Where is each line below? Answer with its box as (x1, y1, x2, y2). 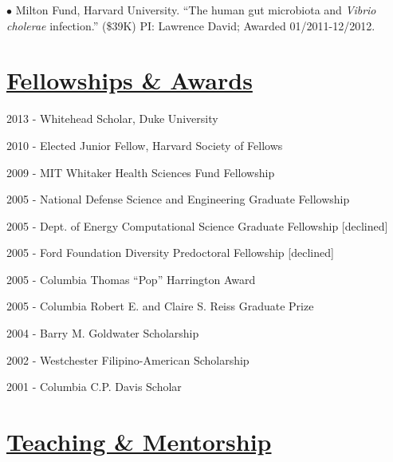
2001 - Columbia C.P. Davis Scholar (6, 378, 182, 395)
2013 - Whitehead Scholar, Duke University (6, 110, 218, 127)
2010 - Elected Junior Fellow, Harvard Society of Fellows (6, 136, 283, 153)
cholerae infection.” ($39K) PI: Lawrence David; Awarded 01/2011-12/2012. (6, 17, 375, 34)
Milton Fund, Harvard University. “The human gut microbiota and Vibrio (15, 2, 376, 18)
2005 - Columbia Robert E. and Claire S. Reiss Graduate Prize (6, 298, 314, 314)
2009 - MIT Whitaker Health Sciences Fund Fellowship (6, 164, 275, 180)
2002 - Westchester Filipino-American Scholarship (6, 351, 250, 368)
